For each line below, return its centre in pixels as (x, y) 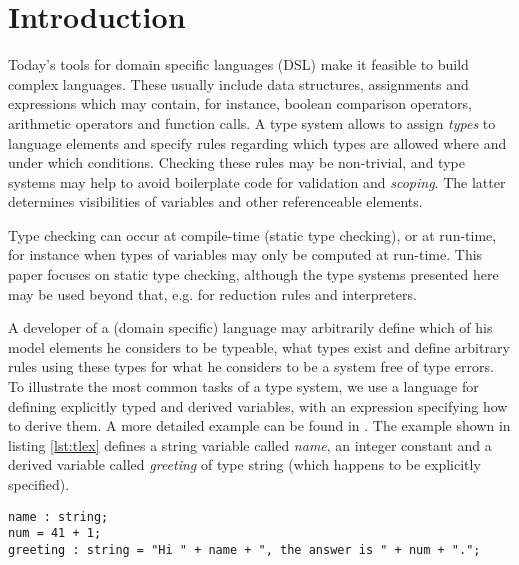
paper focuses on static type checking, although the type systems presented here (253, 274)
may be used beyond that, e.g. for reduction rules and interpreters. (212, 293)
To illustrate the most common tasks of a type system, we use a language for (243, 386)
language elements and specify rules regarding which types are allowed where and (257, 142)
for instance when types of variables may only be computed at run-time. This (245, 254)
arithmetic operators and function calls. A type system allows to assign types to (252, 122)
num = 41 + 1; (55, 533)
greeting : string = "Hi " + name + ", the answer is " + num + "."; (244, 549)
